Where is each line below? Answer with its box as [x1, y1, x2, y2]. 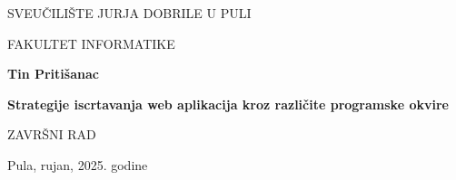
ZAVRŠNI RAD [7, 125, 96, 144]
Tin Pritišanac [7, 64, 99, 83]
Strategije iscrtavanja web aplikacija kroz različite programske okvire [7, 94, 449, 113]
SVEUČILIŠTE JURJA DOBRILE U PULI [7, 4, 252, 22]
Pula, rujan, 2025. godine [7, 155, 148, 174]
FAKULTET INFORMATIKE [7, 33, 175, 52]
